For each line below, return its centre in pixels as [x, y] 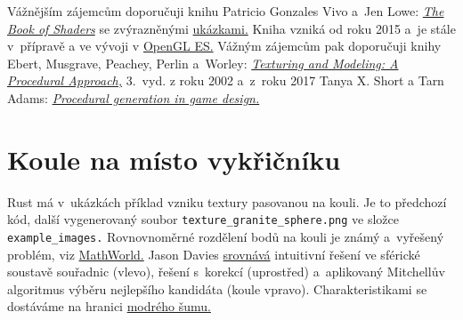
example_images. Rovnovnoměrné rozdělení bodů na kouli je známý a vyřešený [226, 236]
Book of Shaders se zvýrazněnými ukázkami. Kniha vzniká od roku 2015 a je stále [231, 28]
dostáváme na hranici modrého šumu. [109, 306]
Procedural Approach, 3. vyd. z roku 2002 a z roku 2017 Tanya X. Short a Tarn [226, 80]
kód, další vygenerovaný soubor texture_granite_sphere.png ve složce [203, 219]
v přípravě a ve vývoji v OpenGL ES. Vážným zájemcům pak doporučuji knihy [224, 46]
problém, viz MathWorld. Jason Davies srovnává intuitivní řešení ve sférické [214, 254]
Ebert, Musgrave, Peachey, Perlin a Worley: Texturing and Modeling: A [203, 63]
